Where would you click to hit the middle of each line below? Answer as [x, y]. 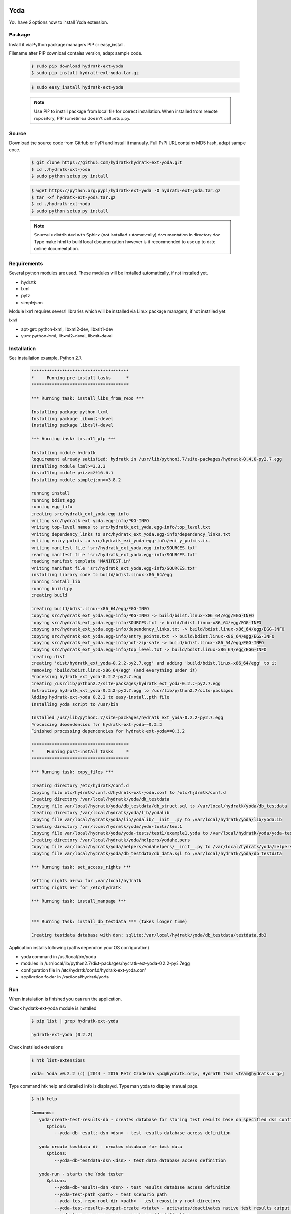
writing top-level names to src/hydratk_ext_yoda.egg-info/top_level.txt [121, 527]
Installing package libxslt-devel [72, 425]
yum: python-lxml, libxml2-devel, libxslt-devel [67, 336]
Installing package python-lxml [70, 412]
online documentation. [57, 248]
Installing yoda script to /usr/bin [75, 704]
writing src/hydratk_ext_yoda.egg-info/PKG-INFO [90, 520]
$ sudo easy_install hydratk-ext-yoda [77, 87]
